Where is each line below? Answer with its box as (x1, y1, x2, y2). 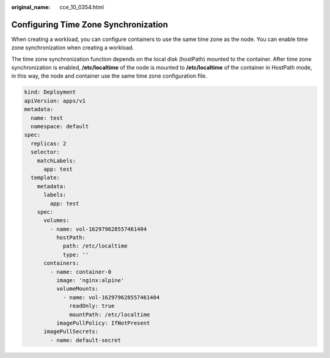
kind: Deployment (24, 89, 76, 96)
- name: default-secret (50, 337, 122, 343)
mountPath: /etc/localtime (69, 311, 150, 318)
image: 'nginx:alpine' (56, 277, 125, 284)
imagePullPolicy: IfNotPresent (56, 320, 150, 326)
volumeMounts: (56, 285, 99, 293)
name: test (31, 114, 64, 122)
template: (31, 174, 61, 181)
